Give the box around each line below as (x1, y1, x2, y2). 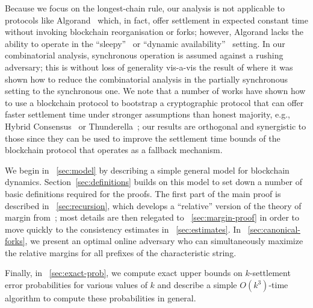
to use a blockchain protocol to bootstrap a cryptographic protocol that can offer (5, 96, 304, 108)
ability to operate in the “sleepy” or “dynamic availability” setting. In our (5, 37, 285, 49)
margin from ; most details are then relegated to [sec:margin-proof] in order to (5, 211, 300, 224)
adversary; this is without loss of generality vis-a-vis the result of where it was (5, 60, 293, 73)
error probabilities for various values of (5, 278, 147, 291)
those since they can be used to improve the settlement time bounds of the (5, 131, 280, 144)
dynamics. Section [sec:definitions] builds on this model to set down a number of (5, 175, 303, 188)
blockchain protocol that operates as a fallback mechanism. (5, 143, 223, 156)
